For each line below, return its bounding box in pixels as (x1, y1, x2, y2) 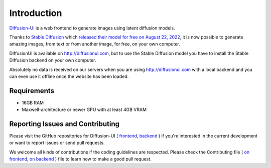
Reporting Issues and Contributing (9, 120, 120, 128)
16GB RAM (22, 99, 44, 105)
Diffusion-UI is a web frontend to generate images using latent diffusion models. (9, 25, 175, 31)
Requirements (9, 86, 55, 95)
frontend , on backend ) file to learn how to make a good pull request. (9, 156, 152, 162)
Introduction (9, 7, 62, 18)
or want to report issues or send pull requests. (9, 140, 105, 146)
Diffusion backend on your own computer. (9, 57, 96, 63)
